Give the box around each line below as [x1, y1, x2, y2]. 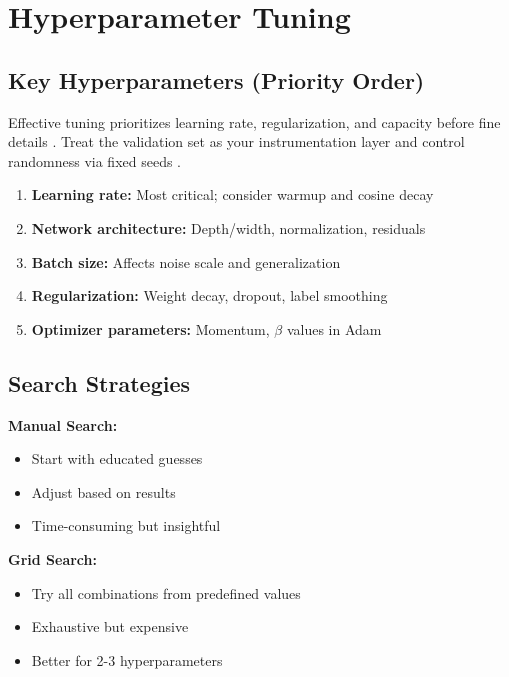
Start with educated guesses [31, 448, 203, 469]
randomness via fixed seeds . [8, 150, 182, 171]
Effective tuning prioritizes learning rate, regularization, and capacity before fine [8, 111, 501, 132]
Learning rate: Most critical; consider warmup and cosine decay [31, 184, 434, 205]
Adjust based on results [31, 481, 176, 502]
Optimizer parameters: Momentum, [31, 318, 270, 339]
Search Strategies [8, 367, 191, 398]
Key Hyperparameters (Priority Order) [8, 64, 425, 95]
